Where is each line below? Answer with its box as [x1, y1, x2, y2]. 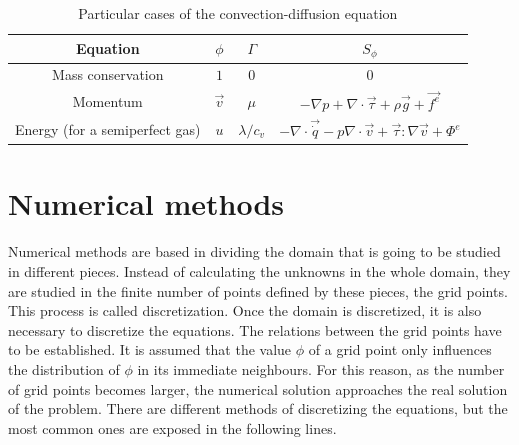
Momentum [72, 91, 143, 111]
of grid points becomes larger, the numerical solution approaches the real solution [8, 378, 508, 399]
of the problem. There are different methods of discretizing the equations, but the [8, 398, 508, 419]
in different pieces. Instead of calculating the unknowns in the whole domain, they [8, 260, 511, 281]
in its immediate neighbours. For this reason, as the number [137, 358, 505, 379]
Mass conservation [52, 64, 164, 85]
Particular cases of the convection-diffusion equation [78, 3, 398, 23]
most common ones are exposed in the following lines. [8, 417, 337, 438]
